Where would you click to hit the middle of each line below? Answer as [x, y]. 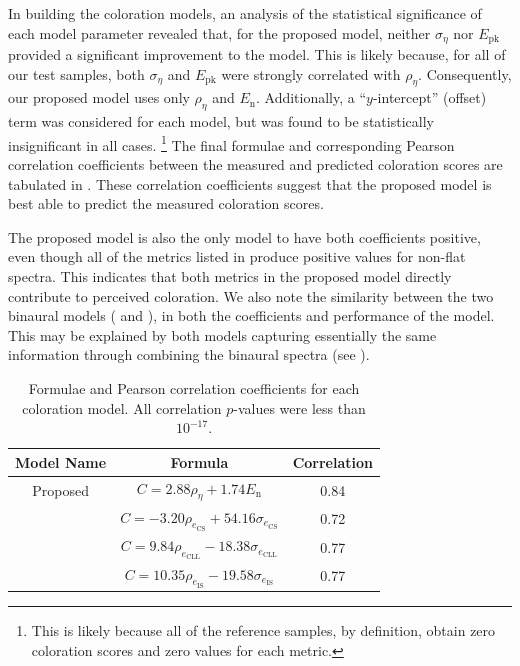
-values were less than [299, 407]
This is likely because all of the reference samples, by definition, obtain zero [263, 630]
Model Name [61, 461]
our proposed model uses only [99, 97]
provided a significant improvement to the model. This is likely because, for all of [257, 54]
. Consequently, [465, 73]
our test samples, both [76, 73]
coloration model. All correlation [122, 407]
